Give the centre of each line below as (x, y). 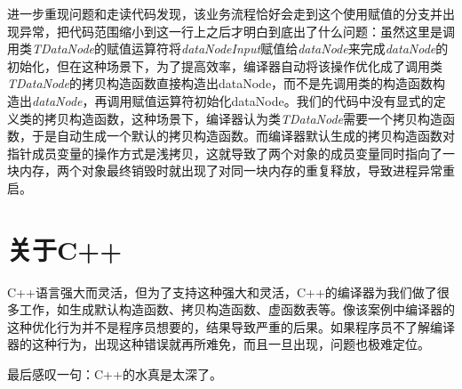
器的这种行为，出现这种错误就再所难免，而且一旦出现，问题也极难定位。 (219, 344)
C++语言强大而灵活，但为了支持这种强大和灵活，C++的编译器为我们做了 (222, 292)
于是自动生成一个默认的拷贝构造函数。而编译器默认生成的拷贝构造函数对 (243, 136)
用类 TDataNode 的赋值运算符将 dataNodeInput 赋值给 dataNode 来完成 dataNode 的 (228, 49)
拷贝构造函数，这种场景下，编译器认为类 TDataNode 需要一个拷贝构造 (243, 118)
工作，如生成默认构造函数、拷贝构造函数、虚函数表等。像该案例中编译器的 (237, 309)
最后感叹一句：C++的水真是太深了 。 (115, 374)
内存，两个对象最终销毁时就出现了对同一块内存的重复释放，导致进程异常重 (237, 170)
